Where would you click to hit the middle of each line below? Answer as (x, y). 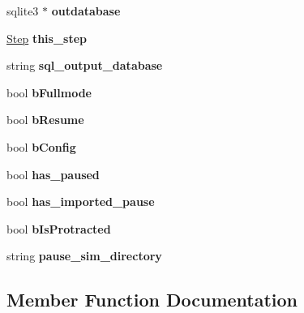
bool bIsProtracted (59, 228)
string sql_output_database (85, 65)
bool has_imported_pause (81, 202)
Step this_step (47, 38)
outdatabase (86, 11)
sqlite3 (23, 11)
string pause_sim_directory (84, 256)
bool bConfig (41, 146)
